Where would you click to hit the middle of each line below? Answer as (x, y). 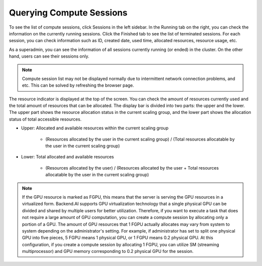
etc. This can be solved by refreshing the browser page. (78, 85)
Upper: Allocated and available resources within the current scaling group (95, 128)
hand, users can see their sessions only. (49, 56)
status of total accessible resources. (45, 119)
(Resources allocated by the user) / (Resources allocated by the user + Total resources (132, 168)
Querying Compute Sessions (68, 13)
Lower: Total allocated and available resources (67, 157)
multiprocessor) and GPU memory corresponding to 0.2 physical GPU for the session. (108, 251)
